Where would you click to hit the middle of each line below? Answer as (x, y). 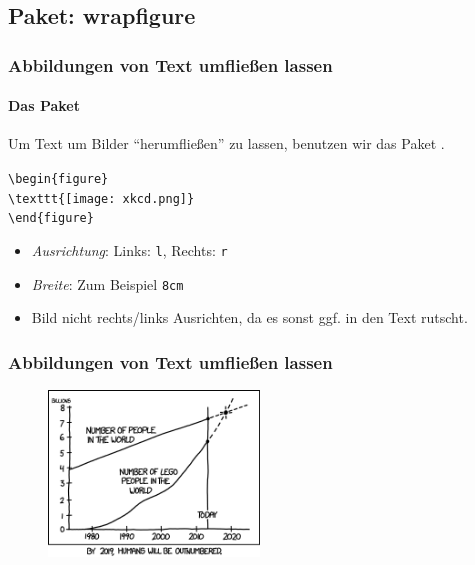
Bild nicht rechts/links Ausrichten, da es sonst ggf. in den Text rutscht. (249, 317)
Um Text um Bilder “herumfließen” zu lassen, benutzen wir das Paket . (226, 143)
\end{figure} (51, 218)
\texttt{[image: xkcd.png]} (101, 198)
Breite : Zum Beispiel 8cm (107, 283)
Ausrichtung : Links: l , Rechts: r (129, 249)
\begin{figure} (58, 179)
